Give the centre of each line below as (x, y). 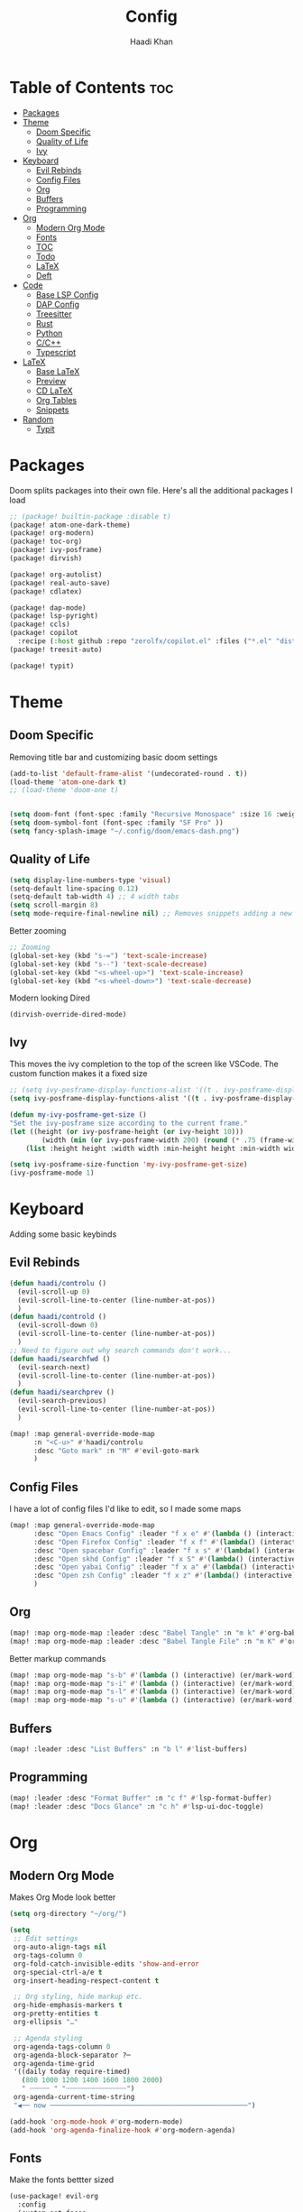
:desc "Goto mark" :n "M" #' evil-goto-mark (116, 1451)
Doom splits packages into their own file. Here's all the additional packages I (151, 490)
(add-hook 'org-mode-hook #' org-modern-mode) (96, 2122)
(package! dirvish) (46, 558)
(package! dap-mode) (48, 608)
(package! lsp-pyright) (54, 616)
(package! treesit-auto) (56, 650)
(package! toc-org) (46, 542)
